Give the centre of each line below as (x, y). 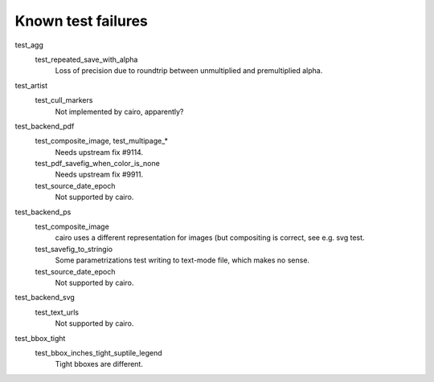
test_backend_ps (43, 212)
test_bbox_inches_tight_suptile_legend (98, 352)
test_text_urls (57, 312)
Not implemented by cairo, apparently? (119, 112)
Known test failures (81, 21)
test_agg (29, 45)
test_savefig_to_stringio (74, 249)
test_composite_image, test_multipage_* (102, 141)
